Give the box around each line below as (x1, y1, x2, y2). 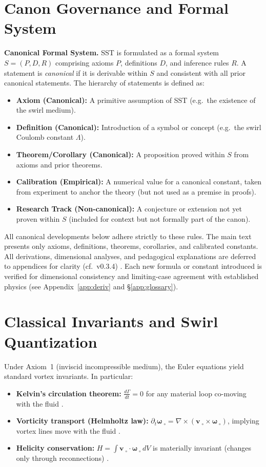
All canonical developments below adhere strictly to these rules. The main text (4, 230, 252, 241)
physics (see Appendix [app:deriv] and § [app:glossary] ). (4, 281, 178, 291)
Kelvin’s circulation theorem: (16, 388, 121, 398)
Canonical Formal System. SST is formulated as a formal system (4, 47, 219, 58)
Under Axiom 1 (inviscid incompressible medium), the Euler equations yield (4, 360, 244, 371)
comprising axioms (55, 57, 114, 68)
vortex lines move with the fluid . (16, 425, 120, 436)
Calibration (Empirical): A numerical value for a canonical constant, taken (16, 176, 262, 187)
